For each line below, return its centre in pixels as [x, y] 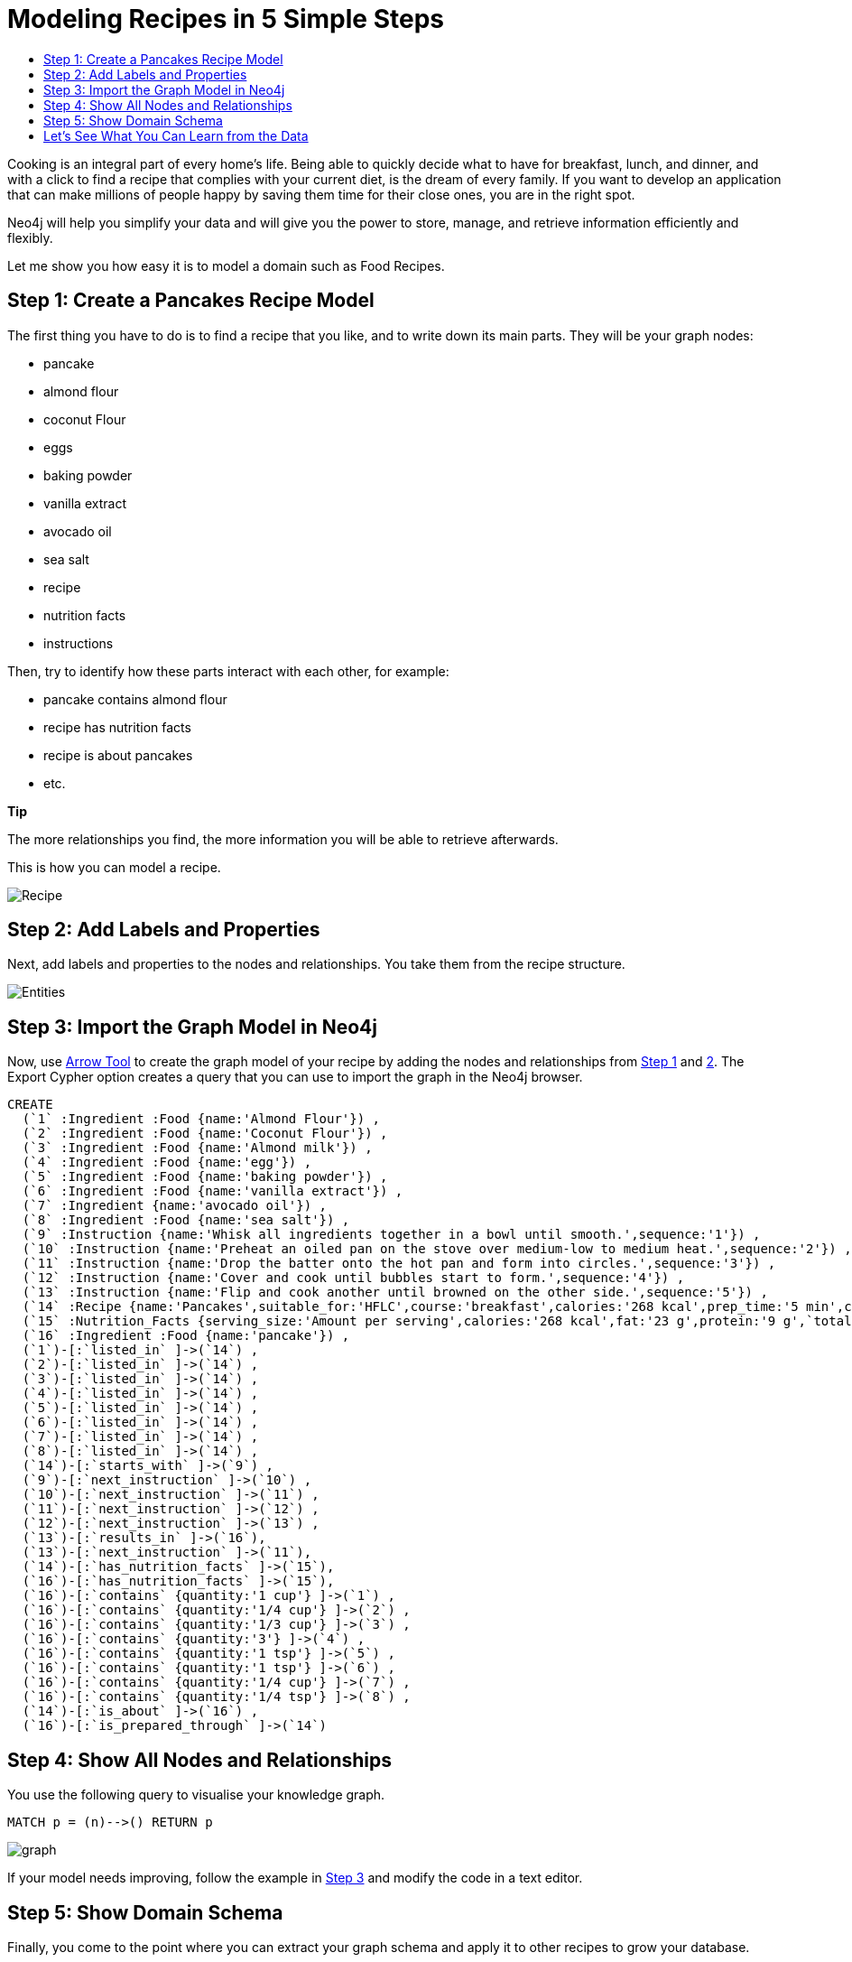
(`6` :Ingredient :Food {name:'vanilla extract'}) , [213, 1191]
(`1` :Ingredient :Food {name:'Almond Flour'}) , [201, 1119]
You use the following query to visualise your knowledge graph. [196, 1795]
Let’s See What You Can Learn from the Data [176, 135]
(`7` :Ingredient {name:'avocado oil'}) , [175, 1206]
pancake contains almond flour [135, 699]
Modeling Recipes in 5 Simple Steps [226, 19]
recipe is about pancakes [118, 755]
